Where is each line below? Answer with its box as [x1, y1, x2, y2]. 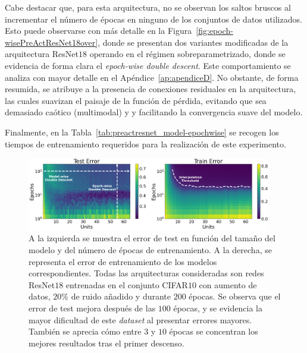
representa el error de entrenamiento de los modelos [29, 255, 217, 267]
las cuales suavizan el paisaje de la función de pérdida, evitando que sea [5, 94, 267, 106]
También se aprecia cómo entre [29, 325, 142, 338]
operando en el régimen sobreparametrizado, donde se [89, 48, 286, 60]
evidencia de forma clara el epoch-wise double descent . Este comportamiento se [5, 59, 291, 71]
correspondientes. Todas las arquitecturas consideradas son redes [29, 267, 264, 279]
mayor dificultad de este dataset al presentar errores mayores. [29, 313, 252, 326]
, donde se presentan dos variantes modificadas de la [98, 36, 289, 48]
